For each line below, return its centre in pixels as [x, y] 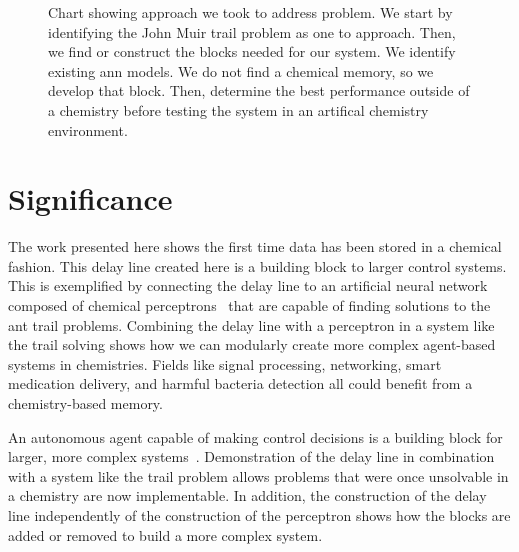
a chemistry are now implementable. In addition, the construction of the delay [247, 495]
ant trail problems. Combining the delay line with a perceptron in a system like [251, 324]
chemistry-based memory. [85, 403]
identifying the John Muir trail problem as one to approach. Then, [252, 31]
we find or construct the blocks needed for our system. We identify [252, 51]
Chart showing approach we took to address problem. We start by [250, 12]
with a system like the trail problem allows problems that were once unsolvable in [258, 475]
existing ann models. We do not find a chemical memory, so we [241, 70]
